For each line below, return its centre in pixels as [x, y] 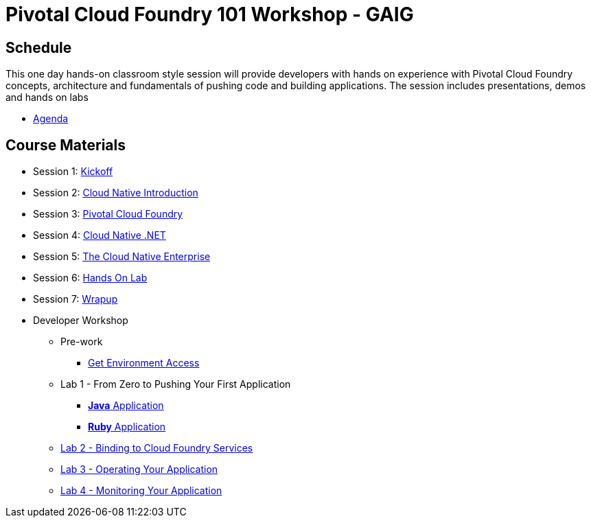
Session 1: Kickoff [73, 172]
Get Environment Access [144, 363]
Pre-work [82, 342]
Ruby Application [127, 427]
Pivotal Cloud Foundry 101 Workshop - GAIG [210, 14]
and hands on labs [47, 97]
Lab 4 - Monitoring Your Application [141, 491]
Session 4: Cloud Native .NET [100, 235]
